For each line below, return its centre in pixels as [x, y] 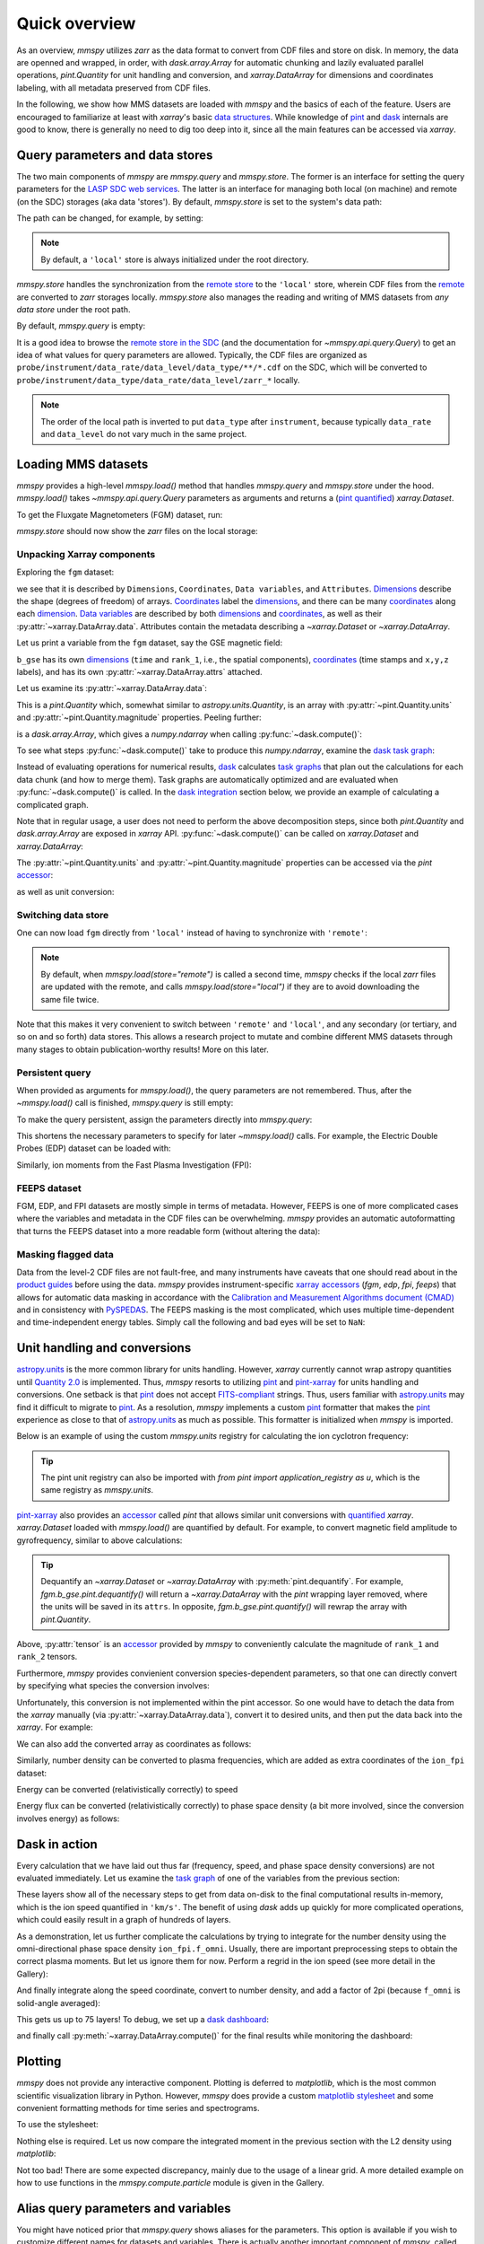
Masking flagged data [65, 1254]
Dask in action [57, 1844]
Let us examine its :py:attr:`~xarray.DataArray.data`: [112, 688]
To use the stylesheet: [57, 2125]
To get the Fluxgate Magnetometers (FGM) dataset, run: [120, 514]
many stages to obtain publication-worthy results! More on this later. [143, 1049]
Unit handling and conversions [104, 1348]
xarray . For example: [55, 1727]
